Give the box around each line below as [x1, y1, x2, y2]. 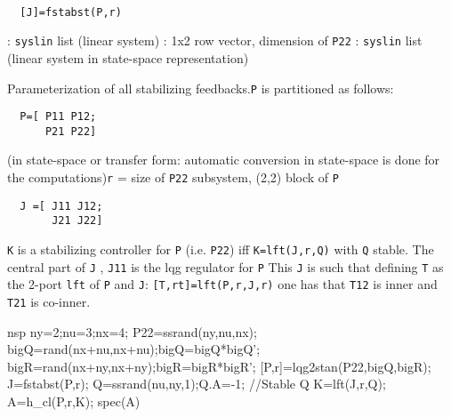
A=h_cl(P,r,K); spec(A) [7, 392, 141, 411]
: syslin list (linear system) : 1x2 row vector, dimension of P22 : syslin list [7, 31, 423, 50]
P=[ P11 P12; [20, 110, 97, 124]
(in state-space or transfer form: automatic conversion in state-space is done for [7, 150, 440, 169]
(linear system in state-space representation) [7, 48, 249, 67]
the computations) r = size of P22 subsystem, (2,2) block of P [7, 168, 339, 187]
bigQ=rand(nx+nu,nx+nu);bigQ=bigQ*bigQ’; [7, 340, 261, 358]
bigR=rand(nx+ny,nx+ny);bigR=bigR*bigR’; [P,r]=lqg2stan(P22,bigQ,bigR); [7, 357, 431, 375]
